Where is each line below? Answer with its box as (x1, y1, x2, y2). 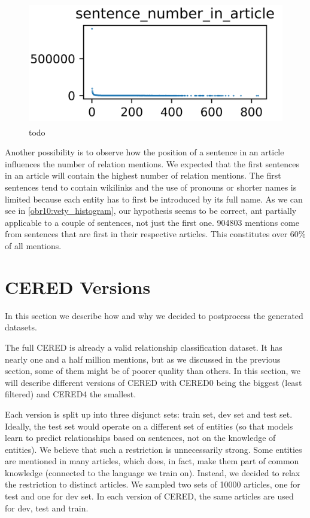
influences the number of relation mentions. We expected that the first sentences (5, 157, 300, 170)
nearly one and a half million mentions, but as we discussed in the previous (5, 353, 281, 365)
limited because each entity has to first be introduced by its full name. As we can (5, 192, 303, 205)
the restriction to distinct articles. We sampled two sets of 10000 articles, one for (5, 478, 300, 491)
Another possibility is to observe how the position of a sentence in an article (5, 146, 284, 158)
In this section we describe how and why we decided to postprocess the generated (5, 309, 303, 321)
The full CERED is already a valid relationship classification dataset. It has (5, 341, 282, 353)
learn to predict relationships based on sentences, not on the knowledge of (5, 431, 276, 444)
